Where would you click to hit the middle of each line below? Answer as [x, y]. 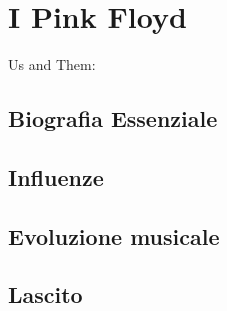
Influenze [56, 176]
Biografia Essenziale [113, 118]
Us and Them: [52, 64]
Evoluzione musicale [114, 235]
